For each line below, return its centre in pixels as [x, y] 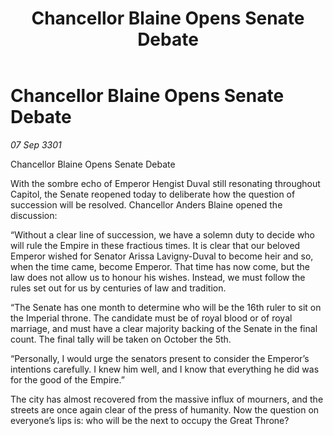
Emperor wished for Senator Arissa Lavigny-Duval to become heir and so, [162, 256]
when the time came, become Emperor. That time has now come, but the [160, 266]
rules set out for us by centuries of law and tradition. [118, 288]
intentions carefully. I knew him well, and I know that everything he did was [165, 369]
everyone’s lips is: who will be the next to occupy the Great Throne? [150, 420]
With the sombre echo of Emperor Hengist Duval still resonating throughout [165, 183]
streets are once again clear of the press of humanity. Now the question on [165, 409]
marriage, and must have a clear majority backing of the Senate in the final [164, 328]
